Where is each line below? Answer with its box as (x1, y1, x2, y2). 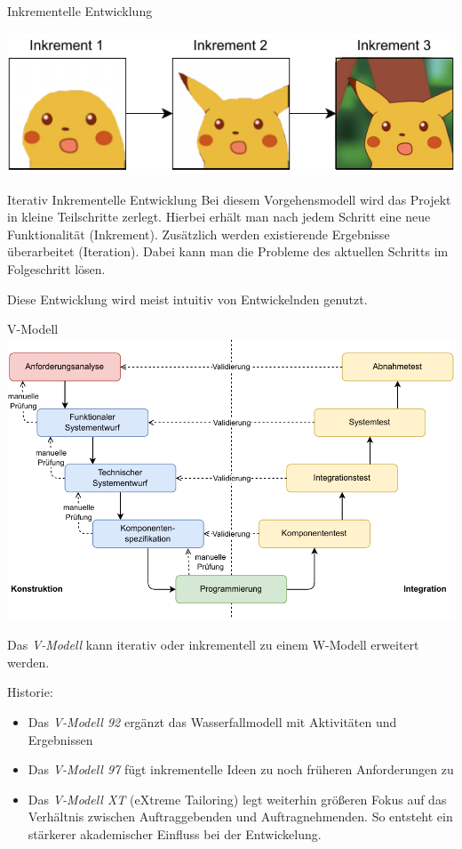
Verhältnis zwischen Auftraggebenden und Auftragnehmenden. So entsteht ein (28, 807, 453, 826)
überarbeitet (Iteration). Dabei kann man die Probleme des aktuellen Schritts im (7, 242, 449, 261)
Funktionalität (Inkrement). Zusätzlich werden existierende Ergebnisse (7, 224, 390, 243)
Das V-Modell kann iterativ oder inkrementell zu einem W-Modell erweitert (7, 635, 419, 654)
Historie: (7, 683, 53, 701)
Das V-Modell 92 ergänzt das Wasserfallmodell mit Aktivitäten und (28, 712, 397, 731)
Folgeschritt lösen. (7, 260, 106, 279)
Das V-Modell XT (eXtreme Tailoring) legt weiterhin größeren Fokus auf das (28, 789, 447, 808)
